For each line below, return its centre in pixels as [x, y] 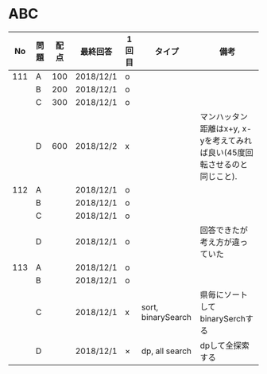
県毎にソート [224, 294]
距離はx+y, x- [226, 128]
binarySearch [167, 317]
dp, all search [167, 351]
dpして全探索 [225, 345]
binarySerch [223, 318]
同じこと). [219, 176]
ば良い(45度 [222, 152]
